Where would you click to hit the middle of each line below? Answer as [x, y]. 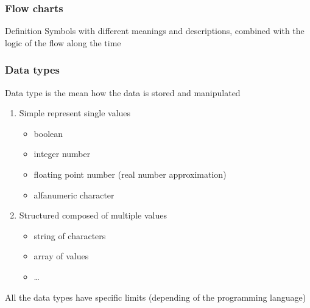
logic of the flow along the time [63, 42]
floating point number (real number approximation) [130, 174]
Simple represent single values [75, 113]
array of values [61, 256]
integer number [62, 154]
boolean [48, 133]
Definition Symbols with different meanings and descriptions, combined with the [155, 31]
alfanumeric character [74, 194]
